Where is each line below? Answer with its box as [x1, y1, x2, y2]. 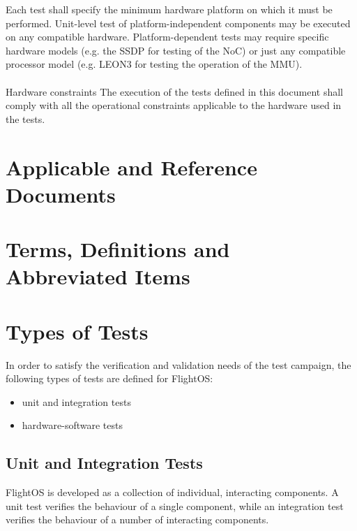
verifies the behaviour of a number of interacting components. [6, 512, 269, 527]
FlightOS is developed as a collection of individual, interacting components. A [6, 485, 339, 500]
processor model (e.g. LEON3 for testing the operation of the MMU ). [6, 57, 303, 71]
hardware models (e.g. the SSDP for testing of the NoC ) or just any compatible [6, 43, 346, 57]
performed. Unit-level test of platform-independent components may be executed [6, 15, 351, 30]
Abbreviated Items [6, 262, 190, 291]
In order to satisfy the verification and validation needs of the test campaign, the [6, 357, 351, 372]
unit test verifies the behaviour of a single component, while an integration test [6, 498, 344, 513]
